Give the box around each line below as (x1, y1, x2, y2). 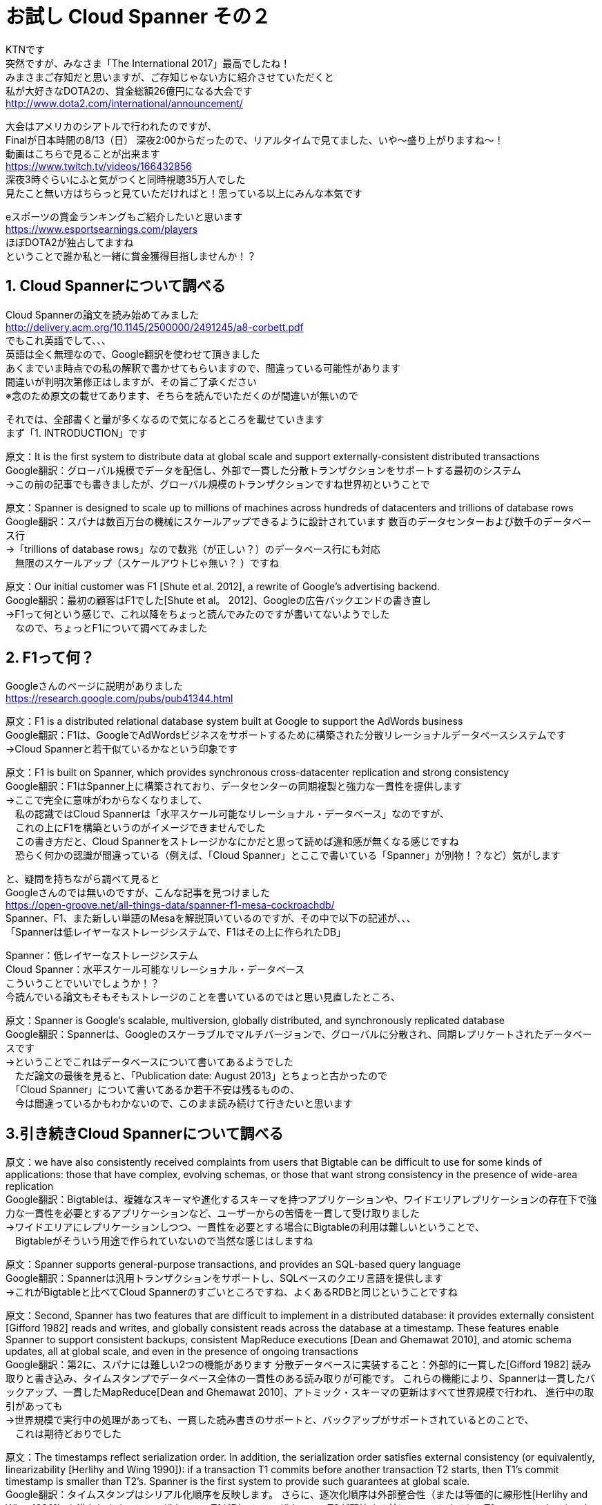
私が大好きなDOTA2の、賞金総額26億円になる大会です (6, 84, 253, 97)
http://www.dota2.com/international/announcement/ (6, 97, 243, 109)
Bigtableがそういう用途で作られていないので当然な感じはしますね (14, 1235, 313, 1247)
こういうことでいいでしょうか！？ (6, 977, 160, 990)
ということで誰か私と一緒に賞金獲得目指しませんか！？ (6, 249, 257, 262)
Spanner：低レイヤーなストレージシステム (6, 949, 198, 962)
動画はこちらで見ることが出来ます (6, 147, 160, 160)
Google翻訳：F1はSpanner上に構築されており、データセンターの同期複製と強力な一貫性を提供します (6, 780, 463, 793)
